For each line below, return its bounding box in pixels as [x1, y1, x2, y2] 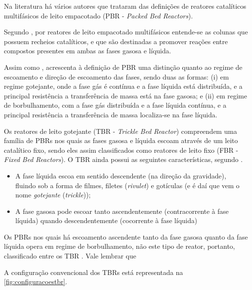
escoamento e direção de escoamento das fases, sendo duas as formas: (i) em [4, 71, 229, 81]
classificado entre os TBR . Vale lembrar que [4, 251, 136, 261]
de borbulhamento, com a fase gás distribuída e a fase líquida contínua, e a [4, 100, 226, 110]
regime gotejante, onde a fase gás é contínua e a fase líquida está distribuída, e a [4, 81, 243, 91]
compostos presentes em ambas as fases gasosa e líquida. [4, 46, 171, 56]
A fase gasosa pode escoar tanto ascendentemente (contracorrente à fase [15, 206, 229, 216]
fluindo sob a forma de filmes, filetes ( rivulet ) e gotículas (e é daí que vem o [15, 180, 240, 190]
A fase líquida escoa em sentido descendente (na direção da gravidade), [15, 170, 226, 180]
